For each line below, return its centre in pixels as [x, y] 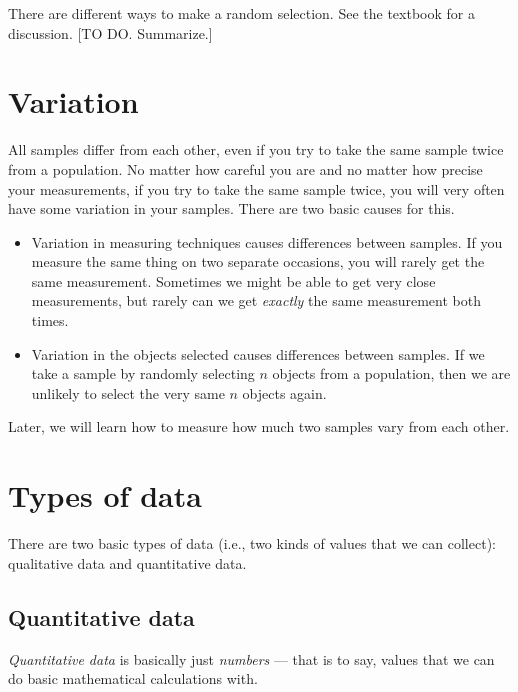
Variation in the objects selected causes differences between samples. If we [258, 353]
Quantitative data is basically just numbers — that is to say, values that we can [251, 658]
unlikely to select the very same [128, 392]
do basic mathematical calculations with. [133, 678]
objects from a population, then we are [391, 373]
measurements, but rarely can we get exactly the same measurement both [256, 300]
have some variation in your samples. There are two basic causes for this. [231, 208]
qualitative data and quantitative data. [127, 562]
